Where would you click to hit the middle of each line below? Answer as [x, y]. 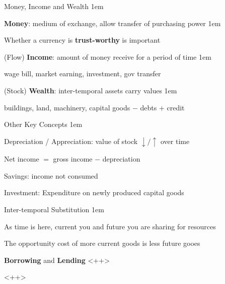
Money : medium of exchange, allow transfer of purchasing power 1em [113, 23]
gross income [73, 159]
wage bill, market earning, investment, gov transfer [83, 74]
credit [176, 107]
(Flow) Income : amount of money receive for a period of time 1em [108, 56]
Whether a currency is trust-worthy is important [82, 40]
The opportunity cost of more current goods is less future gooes [102, 243]
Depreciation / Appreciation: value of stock [71, 141]
